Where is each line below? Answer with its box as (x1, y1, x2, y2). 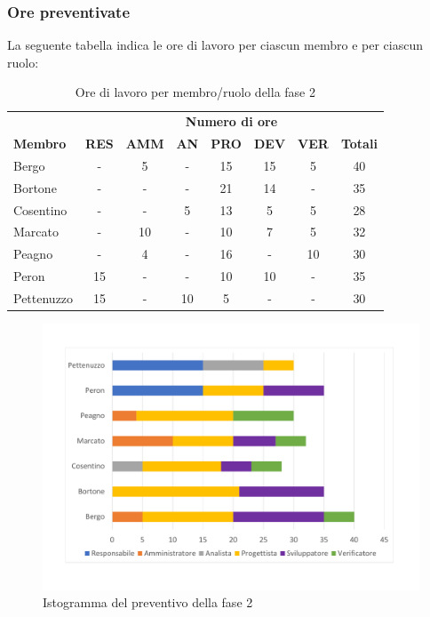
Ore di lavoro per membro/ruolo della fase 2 (75, 83, 315, 101)
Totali (340, 134, 378, 153)
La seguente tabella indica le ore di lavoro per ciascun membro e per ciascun (7, 36, 424, 54)
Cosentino (13, 200, 68, 219)
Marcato (13, 222, 59, 241)
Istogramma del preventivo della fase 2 (43, 593, 253, 612)
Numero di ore (185, 112, 278, 131)
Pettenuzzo (13, 289, 74, 307)
